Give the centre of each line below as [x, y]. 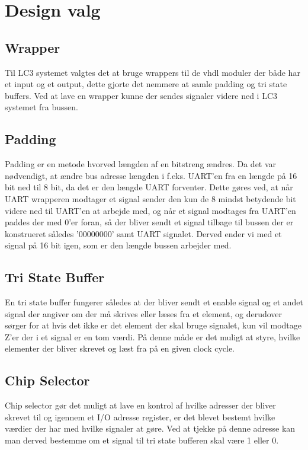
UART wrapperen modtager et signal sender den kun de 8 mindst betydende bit [150, 198]
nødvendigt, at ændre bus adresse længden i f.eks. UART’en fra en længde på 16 [151, 175]
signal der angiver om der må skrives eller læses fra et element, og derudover [144, 313]
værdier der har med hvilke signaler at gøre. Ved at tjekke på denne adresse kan [150, 428]
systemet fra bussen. [41, 107]
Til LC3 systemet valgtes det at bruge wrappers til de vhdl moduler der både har [153, 72]
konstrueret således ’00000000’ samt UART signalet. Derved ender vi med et [143, 233]
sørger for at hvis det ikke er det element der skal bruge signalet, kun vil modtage [153, 325]
